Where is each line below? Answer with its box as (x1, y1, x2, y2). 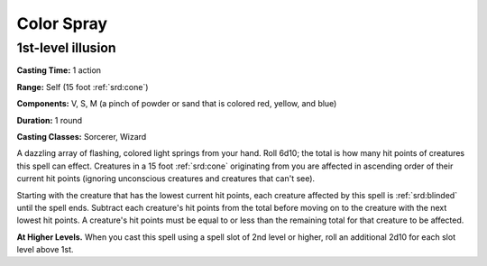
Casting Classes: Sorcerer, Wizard (16, 131, 147, 142)
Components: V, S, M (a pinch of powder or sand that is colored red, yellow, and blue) (16, 98, 337, 109)
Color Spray (16, 14, 108, 33)
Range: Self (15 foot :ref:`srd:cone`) (16, 81, 149, 92)
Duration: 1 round (16, 115, 83, 125)
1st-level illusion (16, 40, 116, 56)
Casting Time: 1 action (16, 65, 102, 76)
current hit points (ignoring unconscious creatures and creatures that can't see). (16, 173, 316, 184)
